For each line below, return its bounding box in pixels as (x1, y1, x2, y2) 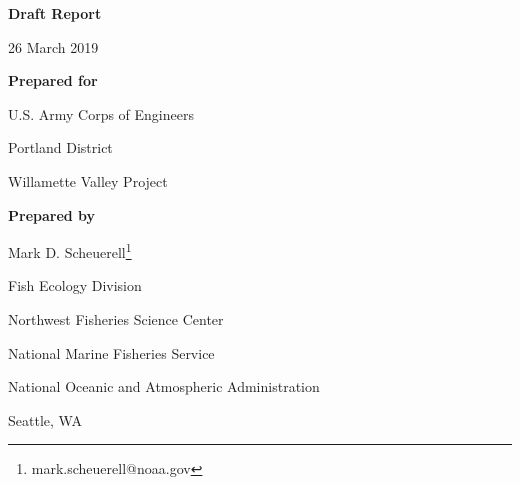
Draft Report (8, 3, 102, 23)
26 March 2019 (8, 36, 99, 57)
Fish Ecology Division (8, 275, 142, 296)
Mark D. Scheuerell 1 (8, 239, 132, 262)
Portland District (8, 137, 113, 158)
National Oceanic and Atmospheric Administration (8, 376, 320, 397)
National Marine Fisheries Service (8, 342, 215, 363)
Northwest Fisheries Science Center (8, 309, 224, 329)
